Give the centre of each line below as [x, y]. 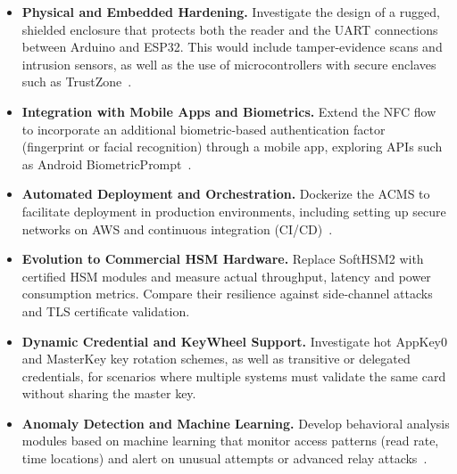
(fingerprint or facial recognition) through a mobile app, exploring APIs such [232, 147]
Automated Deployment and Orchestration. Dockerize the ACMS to [226, 194]
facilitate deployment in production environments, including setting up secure [234, 211]
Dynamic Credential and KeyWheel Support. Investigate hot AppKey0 [235, 341]
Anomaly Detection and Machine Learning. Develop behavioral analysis [236, 423]
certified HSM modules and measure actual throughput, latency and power [226, 276]
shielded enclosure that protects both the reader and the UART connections [230, 29]
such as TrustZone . [77, 82]
